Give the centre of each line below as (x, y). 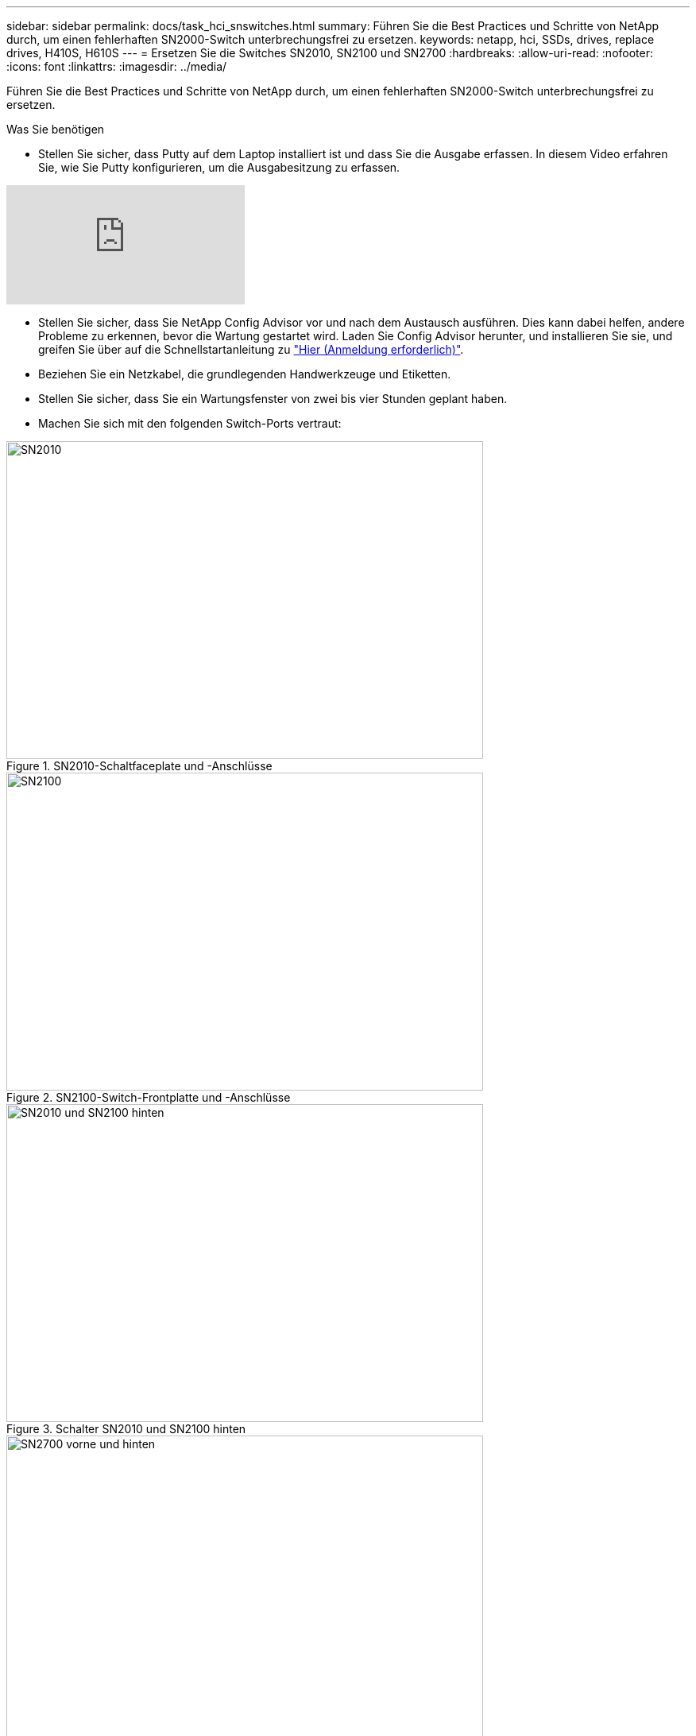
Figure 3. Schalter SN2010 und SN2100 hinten (126, 1429)
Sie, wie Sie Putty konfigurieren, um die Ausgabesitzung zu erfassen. (219, 167)
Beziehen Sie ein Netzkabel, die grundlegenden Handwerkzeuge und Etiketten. (245, 374)
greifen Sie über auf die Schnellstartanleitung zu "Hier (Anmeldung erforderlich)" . (251, 349)
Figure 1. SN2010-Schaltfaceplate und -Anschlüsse (139, 766)
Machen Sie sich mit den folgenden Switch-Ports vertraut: (190, 423)
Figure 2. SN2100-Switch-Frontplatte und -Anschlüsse (149, 1097)
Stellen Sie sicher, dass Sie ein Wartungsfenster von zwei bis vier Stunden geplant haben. (273, 399)
